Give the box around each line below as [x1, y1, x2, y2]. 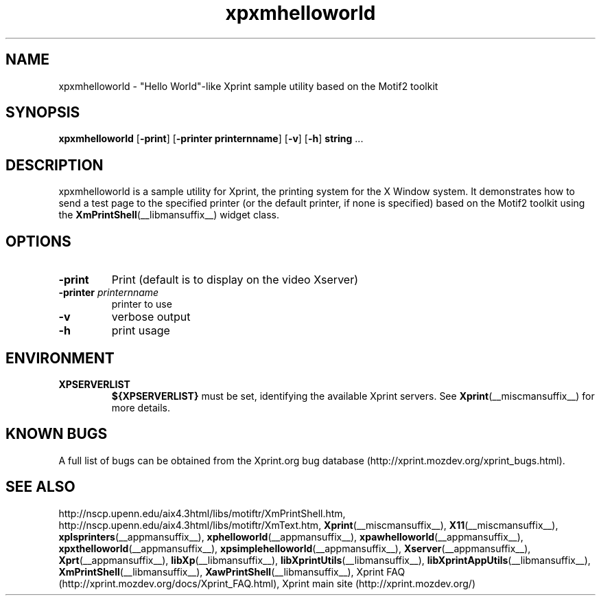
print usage [111, 324, 170, 338]
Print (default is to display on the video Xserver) [111, 273, 358, 287]
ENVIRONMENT [5, 349, 115, 367]
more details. [111, 401, 171, 413]
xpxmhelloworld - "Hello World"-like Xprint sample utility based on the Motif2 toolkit [58, 80, 438, 92]
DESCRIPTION [5, 156, 104, 174]
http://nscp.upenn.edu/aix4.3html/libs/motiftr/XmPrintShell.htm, [58, 507, 346, 519]
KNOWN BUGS [5, 425, 108, 443]
